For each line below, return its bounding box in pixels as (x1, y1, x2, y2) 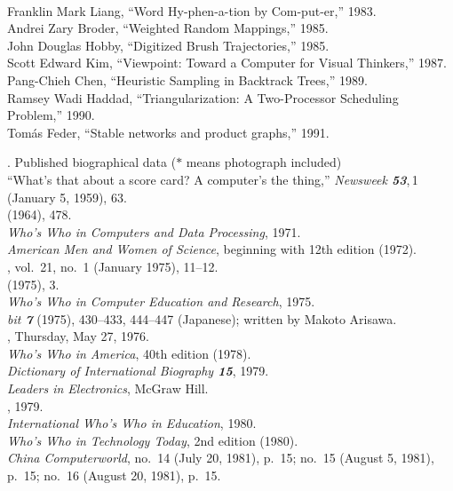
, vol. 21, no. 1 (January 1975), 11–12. (7, 257, 219, 275)
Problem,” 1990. (7, 106, 95, 124)
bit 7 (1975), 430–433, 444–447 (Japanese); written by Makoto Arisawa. (7, 309, 397, 328)
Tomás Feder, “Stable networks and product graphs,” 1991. (7, 123, 330, 141)
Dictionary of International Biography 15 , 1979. (7, 361, 269, 380)
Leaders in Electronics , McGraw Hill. (7, 379, 209, 398)
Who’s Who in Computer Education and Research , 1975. (7, 292, 315, 311)
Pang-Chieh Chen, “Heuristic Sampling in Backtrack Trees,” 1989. (7, 70, 368, 89)
